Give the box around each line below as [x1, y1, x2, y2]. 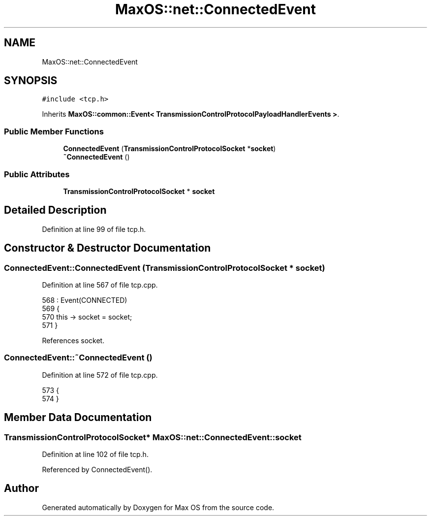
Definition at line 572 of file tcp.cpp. [42, 370, 158, 379]
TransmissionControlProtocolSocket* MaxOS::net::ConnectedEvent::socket [4, 432, 302, 442]
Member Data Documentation [4, 411, 152, 424]
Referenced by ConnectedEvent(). [42, 465, 153, 474]
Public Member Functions [4, 126, 104, 136]
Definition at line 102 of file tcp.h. [42, 450, 149, 458]
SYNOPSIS [4, 74, 58, 87]
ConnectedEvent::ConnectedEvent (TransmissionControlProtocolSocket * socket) [4, 262, 325, 273]
